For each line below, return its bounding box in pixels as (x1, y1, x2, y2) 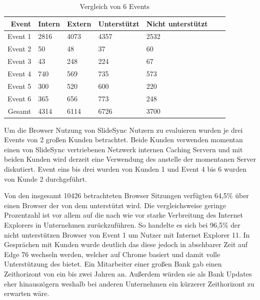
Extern (67, 18, 91, 28)
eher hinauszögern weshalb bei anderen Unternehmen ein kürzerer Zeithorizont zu (4, 278, 254, 289)
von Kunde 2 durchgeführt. (4, 173, 87, 184)
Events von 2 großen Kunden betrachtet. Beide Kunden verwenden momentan (4, 134, 243, 145)
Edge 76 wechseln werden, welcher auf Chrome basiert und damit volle (4, 249, 220, 259)
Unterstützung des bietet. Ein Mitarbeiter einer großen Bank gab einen (4, 259, 222, 269)
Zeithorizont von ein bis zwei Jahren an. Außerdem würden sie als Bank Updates (4, 268, 252, 279)
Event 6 (7, 93, 31, 103)
